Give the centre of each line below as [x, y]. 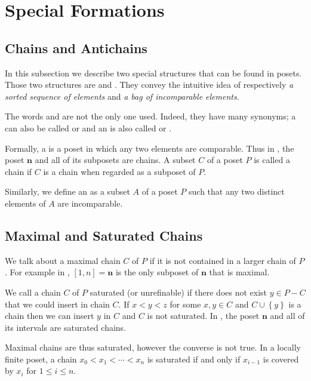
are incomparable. [90, 203]
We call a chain [33, 292]
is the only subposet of [157, 272]
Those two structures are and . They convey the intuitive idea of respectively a [149, 85]
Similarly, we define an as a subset [67, 191]
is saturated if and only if [194, 359]
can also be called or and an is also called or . [88, 127]
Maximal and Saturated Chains [104, 235]
